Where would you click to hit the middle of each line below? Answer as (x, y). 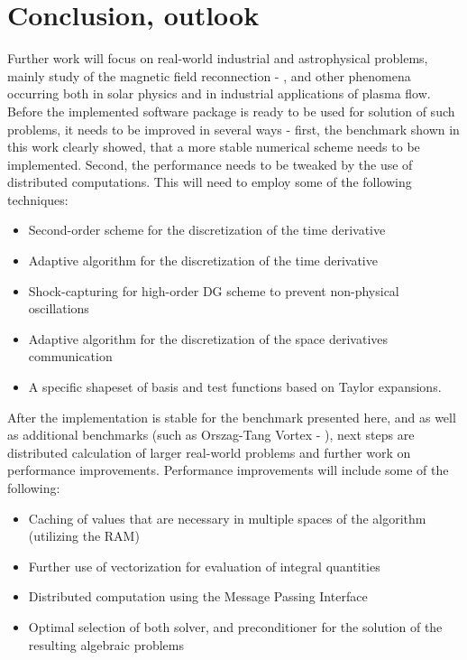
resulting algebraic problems (106, 644)
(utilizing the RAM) (84, 536)
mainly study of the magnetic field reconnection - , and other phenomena (209, 75)
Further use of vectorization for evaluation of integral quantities (204, 566)
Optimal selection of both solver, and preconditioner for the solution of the (235, 626)
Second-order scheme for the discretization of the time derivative (207, 230)
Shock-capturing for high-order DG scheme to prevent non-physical (214, 290)
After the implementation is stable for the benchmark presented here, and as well (232, 417)
